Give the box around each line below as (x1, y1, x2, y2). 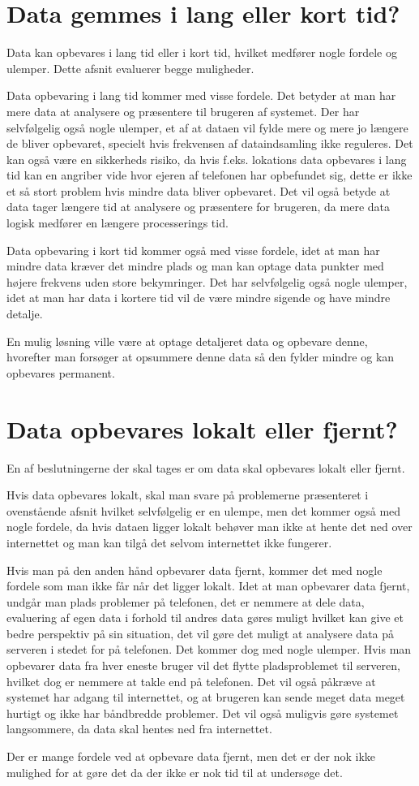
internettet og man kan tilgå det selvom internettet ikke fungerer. (6, 533, 332, 551)
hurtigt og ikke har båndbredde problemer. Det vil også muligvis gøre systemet (6, 704, 399, 721)
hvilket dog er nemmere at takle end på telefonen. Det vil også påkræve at (6, 672, 376, 689)
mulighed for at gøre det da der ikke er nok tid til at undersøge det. (6, 763, 343, 780)
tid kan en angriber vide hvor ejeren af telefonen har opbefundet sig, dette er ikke (6, 166, 413, 184)
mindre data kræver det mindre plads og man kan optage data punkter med (6, 257, 384, 274)
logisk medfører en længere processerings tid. (6, 214, 229, 231)
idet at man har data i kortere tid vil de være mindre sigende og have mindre (6, 289, 391, 306)
